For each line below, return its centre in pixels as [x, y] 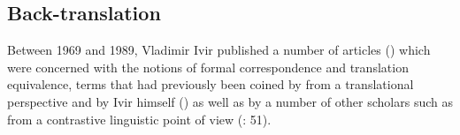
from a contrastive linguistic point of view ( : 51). [139, 119]
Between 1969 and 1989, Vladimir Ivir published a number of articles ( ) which [219, 50]
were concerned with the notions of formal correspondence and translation [208, 67]
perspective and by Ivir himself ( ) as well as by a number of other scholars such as [230, 101]
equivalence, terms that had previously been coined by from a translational [211, 84]
